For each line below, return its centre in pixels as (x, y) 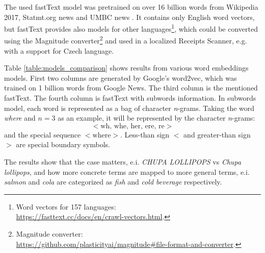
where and (20, 118)
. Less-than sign (145, 134)
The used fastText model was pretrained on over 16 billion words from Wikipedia (131, 7)
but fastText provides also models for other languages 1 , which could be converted (131, 28)
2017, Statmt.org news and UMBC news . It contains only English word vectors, (129, 17)
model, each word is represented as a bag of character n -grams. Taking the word (129, 108)
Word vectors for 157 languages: (66, 206)
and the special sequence (43, 134)
